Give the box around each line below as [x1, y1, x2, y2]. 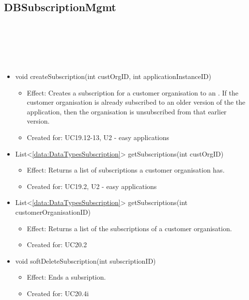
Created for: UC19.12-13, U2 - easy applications [27, 132, 170, 142]
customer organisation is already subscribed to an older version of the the [27, 97, 246, 107]
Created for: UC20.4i [27, 288, 89, 298]
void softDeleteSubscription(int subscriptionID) [15, 255, 156, 266]
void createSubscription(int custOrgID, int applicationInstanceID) [15, 71, 211, 81]
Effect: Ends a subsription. [27, 272, 106, 282]
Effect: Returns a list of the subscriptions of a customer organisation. [27, 223, 232, 233]
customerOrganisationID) [15, 206, 91, 217]
